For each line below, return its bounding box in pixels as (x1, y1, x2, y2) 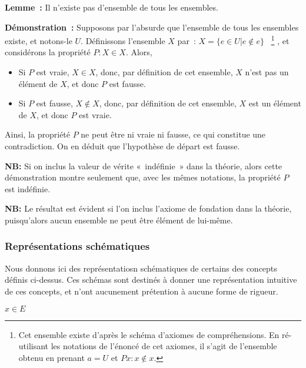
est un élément (248, 97, 301, 109)
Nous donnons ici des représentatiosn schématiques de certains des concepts (5, 262, 277, 274)
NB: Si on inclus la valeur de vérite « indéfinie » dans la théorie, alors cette (5, 159, 282, 172)
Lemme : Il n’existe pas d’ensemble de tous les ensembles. (5, 1, 218, 13)
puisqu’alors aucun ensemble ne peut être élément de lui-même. (5, 213, 233, 226)
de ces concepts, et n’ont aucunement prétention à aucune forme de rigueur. (5, 285, 278, 297)
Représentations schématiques (5, 239, 150, 253)
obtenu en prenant (18, 351, 85, 363)
